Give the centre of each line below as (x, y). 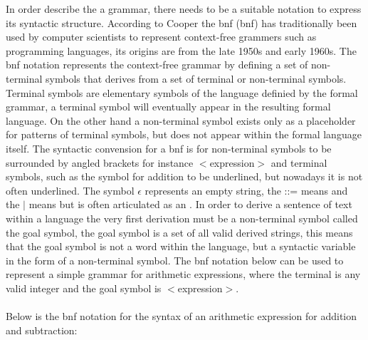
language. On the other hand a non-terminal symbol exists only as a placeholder (181, 120)
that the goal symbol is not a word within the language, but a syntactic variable (181, 246)
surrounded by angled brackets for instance (100, 162)
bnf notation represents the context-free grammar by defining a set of (157, 65)
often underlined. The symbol (70, 190)
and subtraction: (42, 330)
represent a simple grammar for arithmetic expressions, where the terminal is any (183, 274)
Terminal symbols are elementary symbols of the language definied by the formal (182, 92)
